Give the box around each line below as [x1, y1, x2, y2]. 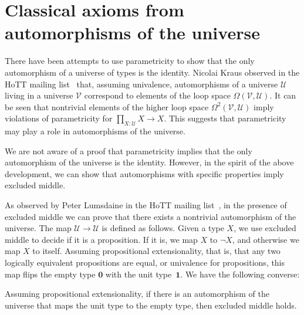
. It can [269, 89, 296, 101]
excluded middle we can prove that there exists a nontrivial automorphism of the [5, 210, 296, 222]
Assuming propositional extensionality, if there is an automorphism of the [5, 287, 269, 300]
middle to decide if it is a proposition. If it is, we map [5, 233, 198, 245]
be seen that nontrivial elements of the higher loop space [5, 100, 209, 113]
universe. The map [5, 222, 72, 234]
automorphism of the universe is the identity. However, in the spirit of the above [5, 156, 294, 168]
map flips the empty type [5, 267, 96, 280]
